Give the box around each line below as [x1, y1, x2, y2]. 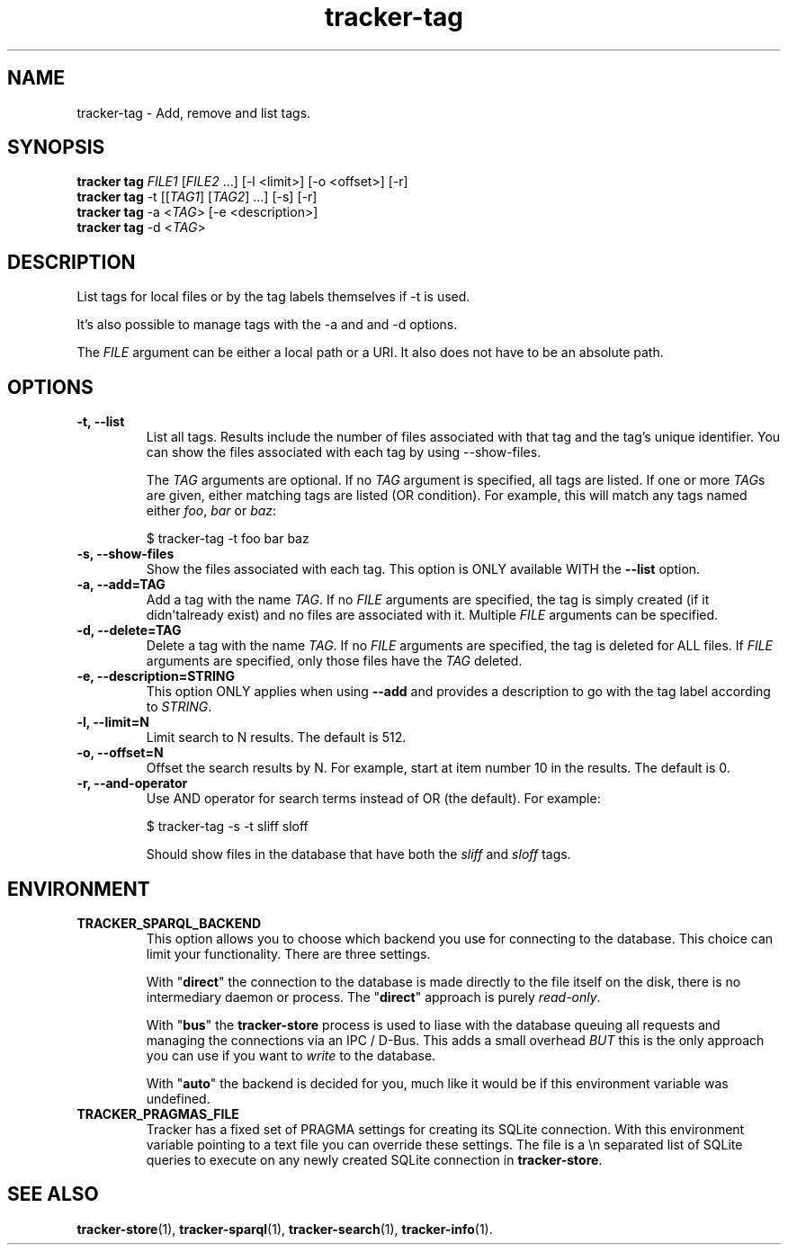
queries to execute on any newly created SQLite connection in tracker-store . [146, 1151, 603, 1167]
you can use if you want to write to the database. [146, 1047, 436, 1063]
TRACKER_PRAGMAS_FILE [76, 1105, 239, 1122]
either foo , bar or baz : [146, 503, 277, 519]
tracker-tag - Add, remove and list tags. [76, 104, 311, 121]
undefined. [146, 1090, 210, 1106]
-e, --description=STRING [76, 668, 235, 684]
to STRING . [146, 699, 212, 715]
